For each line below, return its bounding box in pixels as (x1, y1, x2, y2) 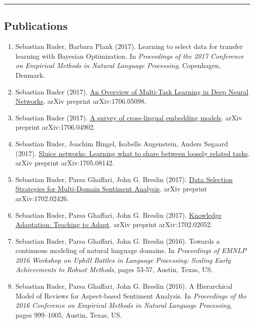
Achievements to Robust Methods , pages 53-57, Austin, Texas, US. (15, 264, 213, 275)
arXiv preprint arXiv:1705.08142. (15, 158, 114, 168)
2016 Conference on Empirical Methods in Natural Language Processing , (15, 300, 232, 310)
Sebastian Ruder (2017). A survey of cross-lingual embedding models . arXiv (15, 112, 242, 122)
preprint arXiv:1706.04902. (15, 122, 95, 132)
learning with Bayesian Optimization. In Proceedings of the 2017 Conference (15, 50, 244, 61)
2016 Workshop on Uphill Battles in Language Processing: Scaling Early (15, 254, 231, 265)
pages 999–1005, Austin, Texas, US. (15, 309, 122, 320)
